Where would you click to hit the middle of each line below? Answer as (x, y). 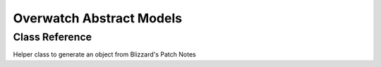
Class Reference (52, 37)
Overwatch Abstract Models (98, 18)
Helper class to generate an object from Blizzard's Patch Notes (105, 54)
